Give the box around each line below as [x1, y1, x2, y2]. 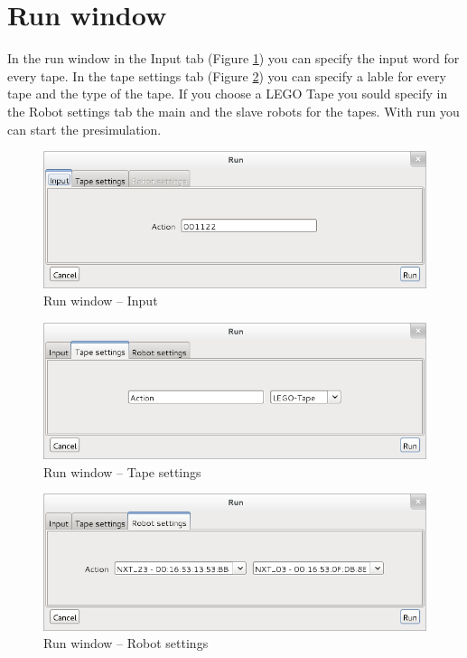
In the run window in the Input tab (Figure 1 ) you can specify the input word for [7, 49, 460, 68]
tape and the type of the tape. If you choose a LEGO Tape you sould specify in [7, 84, 448, 103]
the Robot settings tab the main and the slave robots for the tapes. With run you [7, 101, 460, 120]
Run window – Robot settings [43, 634, 209, 653]
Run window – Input [43, 291, 158, 310]
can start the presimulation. [7, 119, 162, 138]
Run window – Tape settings [43, 462, 201, 481]
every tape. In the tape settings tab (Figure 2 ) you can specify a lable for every [7, 66, 446, 85]
